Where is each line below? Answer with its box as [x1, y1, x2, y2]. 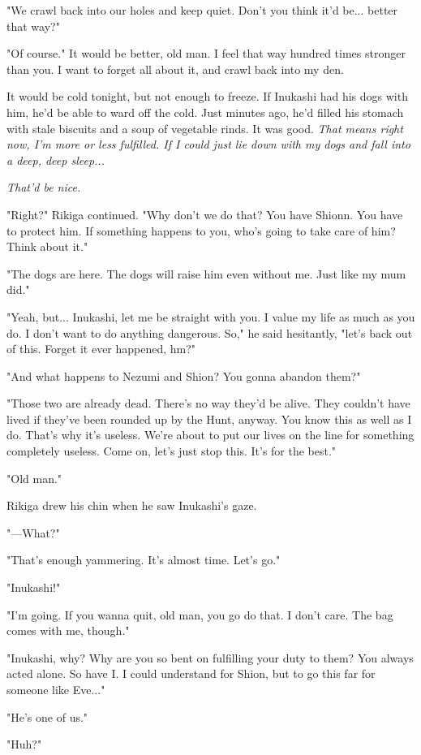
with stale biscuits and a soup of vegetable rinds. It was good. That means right [6, 119, 403, 136]
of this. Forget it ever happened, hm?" [6, 340, 196, 357]
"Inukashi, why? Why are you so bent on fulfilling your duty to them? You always [6, 649, 414, 666]
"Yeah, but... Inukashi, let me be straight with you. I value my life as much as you [6, 308, 415, 325]
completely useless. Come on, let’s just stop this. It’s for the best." [6, 442, 337, 459]
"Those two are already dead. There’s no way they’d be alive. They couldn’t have [6, 395, 410, 412]
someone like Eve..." [6, 681, 105, 697]
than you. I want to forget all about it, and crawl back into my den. [6, 60, 344, 77]
